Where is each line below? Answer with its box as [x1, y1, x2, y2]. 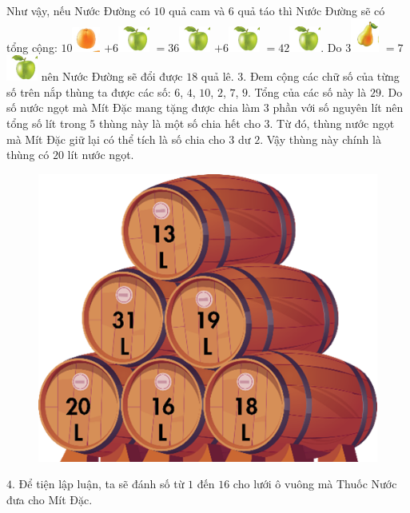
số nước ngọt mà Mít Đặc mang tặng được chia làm [6, 99, 261, 116]
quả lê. [201, 68, 234, 85]
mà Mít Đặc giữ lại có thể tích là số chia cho [6, 130, 225, 147]
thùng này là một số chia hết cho [99, 114, 261, 131]
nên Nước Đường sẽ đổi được [41, 68, 183, 85]
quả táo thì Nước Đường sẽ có [237, 2, 385, 18]
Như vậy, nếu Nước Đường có [6, 2, 150, 18]
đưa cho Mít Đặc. [6, 491, 93, 507]
